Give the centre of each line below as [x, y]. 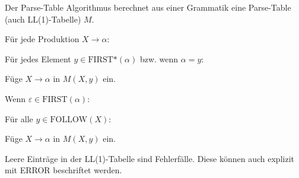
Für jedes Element [38, 58]
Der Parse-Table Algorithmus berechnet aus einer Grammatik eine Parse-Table [148, 7]
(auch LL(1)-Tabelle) [43, 19]
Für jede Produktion [42, 39]
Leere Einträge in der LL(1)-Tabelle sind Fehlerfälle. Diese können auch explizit [149, 158]
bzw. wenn [159, 58]
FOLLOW [69, 120]
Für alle [19, 118]
